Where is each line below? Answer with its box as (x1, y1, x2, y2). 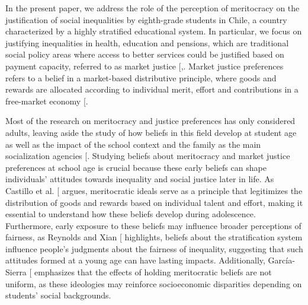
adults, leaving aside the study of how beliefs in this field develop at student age (5, 126, 297, 138)
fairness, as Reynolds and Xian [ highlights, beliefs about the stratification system (5, 231, 303, 243)
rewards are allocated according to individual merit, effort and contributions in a (5, 83, 299, 96)
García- (268, 254, 295, 266)
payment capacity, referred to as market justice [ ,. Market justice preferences (5, 59, 284, 72)
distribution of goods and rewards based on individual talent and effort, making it (5, 196, 303, 208)
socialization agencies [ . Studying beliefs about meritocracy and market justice (5, 150, 290, 162)
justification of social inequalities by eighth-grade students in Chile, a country (5, 13, 287, 26)
